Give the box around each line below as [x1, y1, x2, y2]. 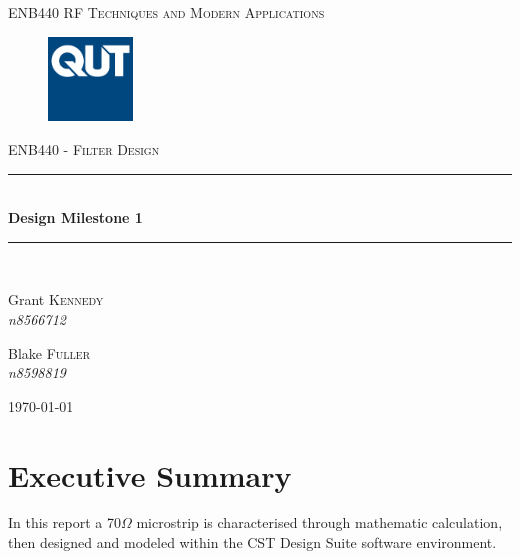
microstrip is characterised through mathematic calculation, [136, 512, 503, 533]
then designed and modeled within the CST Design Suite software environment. [8, 532, 497, 553]
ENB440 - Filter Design [8, 138, 160, 159]
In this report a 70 [8, 512, 121, 533]
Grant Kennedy [8, 289, 104, 310]
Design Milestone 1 [8, 207, 143, 228]
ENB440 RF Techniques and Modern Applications [8, 2, 325, 22]
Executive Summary [8, 454, 292, 495]
